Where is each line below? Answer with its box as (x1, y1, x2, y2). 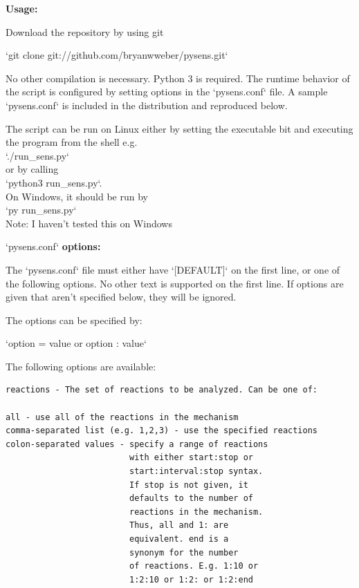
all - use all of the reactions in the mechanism (6, 412, 239, 422)
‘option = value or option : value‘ (6, 336, 147, 350)
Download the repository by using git (6, 24, 164, 39)
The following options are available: (6, 359, 156, 373)
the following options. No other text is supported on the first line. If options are (6, 276, 344, 290)
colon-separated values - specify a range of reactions (6, 439, 268, 449)
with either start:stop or (129, 453, 253, 463)
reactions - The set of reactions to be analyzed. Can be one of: (6, 385, 318, 395)
